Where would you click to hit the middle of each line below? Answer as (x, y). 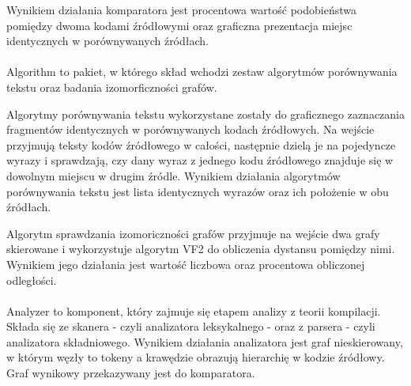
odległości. (32, 280)
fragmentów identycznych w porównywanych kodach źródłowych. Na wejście (190, 129)
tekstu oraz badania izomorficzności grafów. (112, 87)
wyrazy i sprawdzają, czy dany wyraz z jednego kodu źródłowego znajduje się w (200, 160)
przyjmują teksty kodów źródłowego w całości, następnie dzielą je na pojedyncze (201, 144)
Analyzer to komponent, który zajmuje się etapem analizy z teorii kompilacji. (194, 310)
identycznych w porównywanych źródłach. (108, 41)
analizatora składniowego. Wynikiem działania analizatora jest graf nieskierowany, (205, 341)
